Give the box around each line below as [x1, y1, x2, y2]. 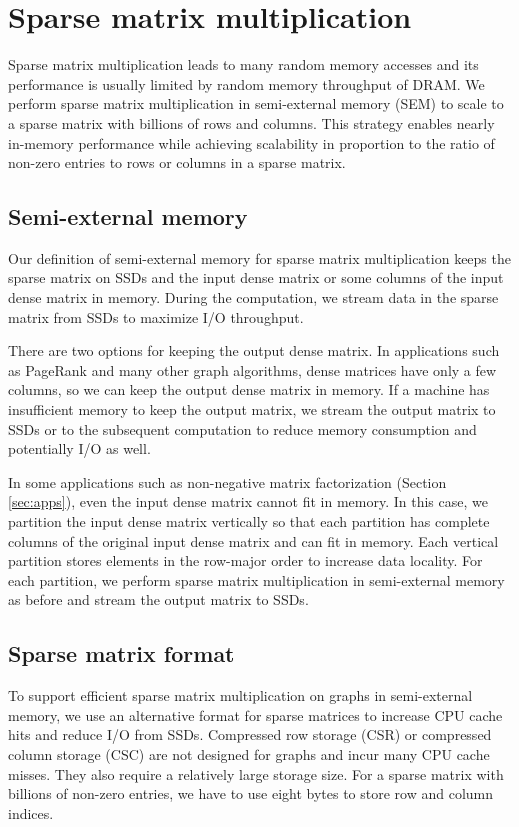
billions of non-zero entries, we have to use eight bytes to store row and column [8, 783, 494, 804]
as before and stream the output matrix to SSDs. [8, 589, 309, 610]
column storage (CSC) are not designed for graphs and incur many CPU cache [8, 743, 490, 764]
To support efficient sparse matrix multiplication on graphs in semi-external [8, 685, 473, 706]
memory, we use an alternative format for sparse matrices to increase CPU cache [8, 704, 503, 725]
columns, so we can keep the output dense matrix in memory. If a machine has [8, 379, 490, 400]
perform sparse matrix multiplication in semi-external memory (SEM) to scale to [8, 93, 504, 114]
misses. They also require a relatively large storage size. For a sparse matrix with [8, 763, 504, 784]
